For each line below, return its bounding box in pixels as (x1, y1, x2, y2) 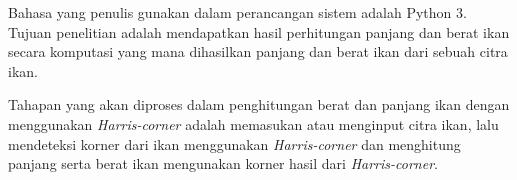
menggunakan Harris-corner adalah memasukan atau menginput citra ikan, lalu (8, 113, 499, 134)
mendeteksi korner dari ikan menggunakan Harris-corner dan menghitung (8, 133, 461, 154)
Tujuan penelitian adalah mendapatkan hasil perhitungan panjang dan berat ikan (8, 21, 510, 42)
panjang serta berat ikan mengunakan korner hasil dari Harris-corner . (8, 153, 438, 174)
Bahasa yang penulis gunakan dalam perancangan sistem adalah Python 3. (8, 2, 467, 22)
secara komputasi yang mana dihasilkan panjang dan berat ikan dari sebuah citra (8, 41, 508, 62)
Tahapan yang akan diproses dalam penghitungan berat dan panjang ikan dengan (8, 94, 510, 115)
